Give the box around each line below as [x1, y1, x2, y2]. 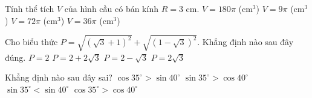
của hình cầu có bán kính [64, 2, 158, 14]
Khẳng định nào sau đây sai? [5, 71, 112, 84]
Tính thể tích [5, 2, 54, 14]
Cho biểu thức [5, 35, 58, 48]
